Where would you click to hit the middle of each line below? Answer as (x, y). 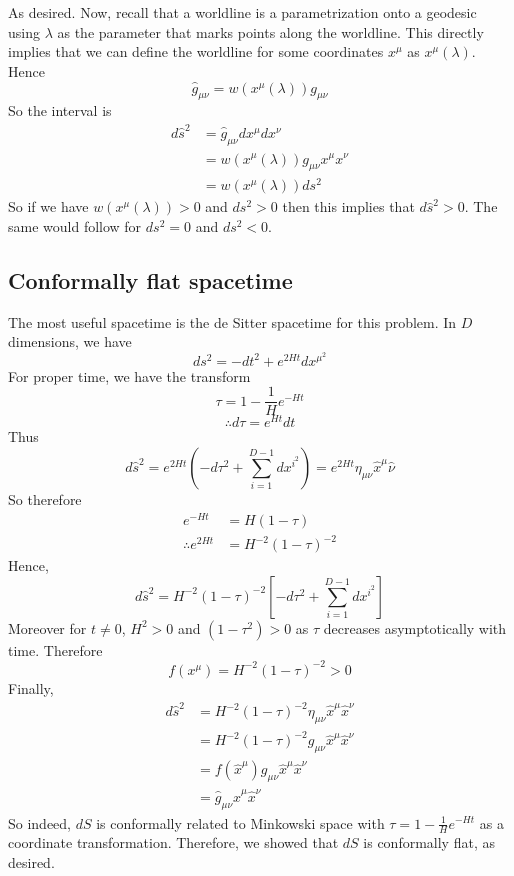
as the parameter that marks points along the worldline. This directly (270, 31)
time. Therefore (55, 649)
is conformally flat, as (429, 842)
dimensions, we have (70, 341)
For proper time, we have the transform (129, 375)
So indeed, (40, 822)
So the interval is (60, 110)
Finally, (31, 687)
